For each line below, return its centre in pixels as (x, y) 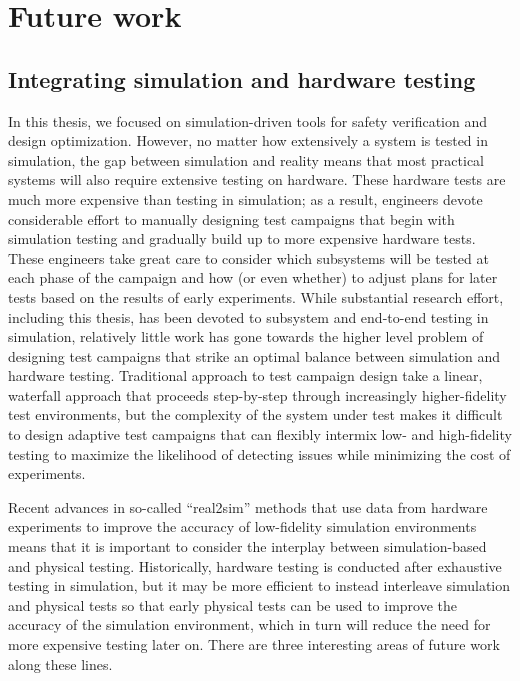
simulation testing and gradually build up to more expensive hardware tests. (242, 238)
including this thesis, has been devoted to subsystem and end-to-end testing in (248, 316)
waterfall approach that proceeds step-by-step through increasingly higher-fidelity (257, 394)
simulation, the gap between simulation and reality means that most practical (246, 159)
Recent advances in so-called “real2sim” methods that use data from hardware (248, 506)
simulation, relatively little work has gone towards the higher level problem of (246, 336)
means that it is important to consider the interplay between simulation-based (247, 546)
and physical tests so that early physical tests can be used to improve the (233, 604)
